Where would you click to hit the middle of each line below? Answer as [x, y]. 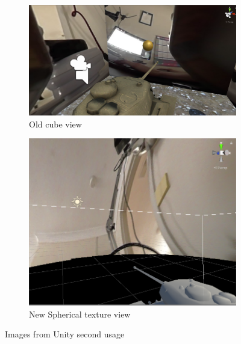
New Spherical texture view [80, 314]
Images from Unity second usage [65, 334]
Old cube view [55, 124]
